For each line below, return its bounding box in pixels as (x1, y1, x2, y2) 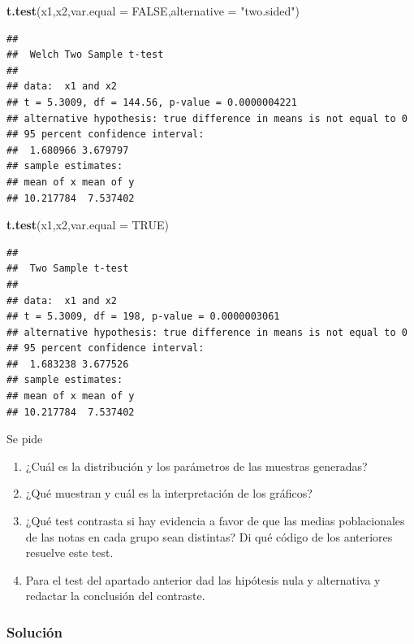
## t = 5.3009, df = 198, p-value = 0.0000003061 (6, 311, 280, 323)
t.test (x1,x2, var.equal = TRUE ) (6, 216, 170, 233)
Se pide (6, 430, 43, 447)
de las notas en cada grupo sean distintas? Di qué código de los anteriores (25, 528, 393, 545)
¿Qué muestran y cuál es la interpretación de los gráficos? (25, 485, 313, 502)
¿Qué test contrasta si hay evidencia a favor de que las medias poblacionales (25, 512, 405, 529)
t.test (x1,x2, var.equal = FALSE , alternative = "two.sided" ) (6, 2, 300, 19)
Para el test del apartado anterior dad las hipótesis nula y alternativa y (25, 571, 381, 588)
